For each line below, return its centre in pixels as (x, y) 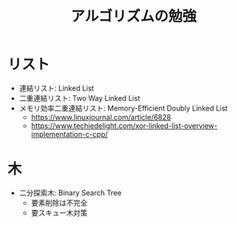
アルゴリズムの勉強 (134, 16)
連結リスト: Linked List (56, 88)
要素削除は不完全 (59, 203)
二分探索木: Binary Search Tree (70, 192)
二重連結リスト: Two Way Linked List (80, 98)
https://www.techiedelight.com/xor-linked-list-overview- (124, 126)
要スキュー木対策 (59, 212)
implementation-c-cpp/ (70, 134)
